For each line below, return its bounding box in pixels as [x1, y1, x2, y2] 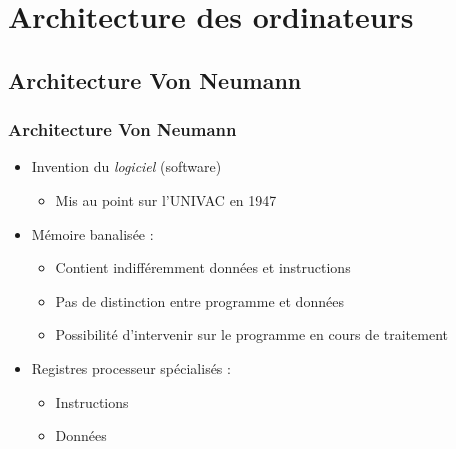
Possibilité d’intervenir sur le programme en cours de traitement [55, 324, 448, 345]
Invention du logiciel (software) [31, 156, 222, 177]
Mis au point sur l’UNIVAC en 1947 [55, 189, 277, 210]
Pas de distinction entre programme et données [55, 290, 344, 311]
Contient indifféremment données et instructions [55, 257, 351, 278]
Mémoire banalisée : [31, 223, 154, 244]
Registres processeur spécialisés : [31, 357, 231, 378]
